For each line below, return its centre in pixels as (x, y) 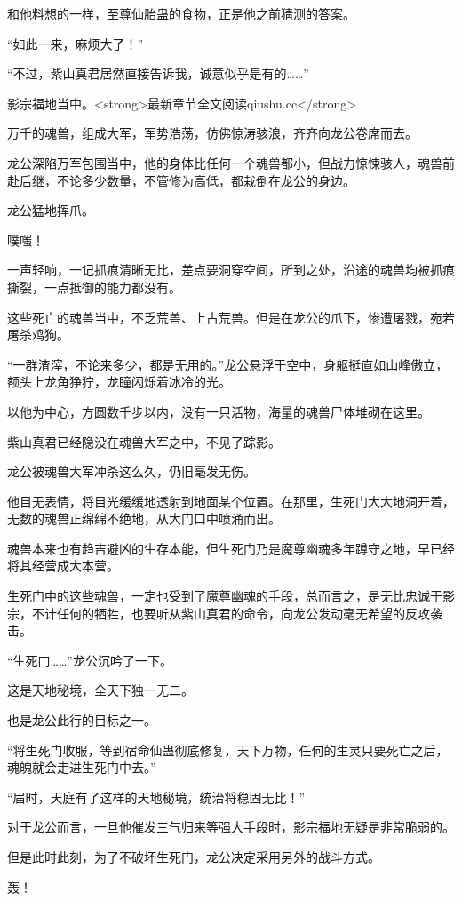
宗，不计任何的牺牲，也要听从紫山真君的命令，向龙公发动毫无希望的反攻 (219, 613)
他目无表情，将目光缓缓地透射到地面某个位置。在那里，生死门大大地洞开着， (231, 501)
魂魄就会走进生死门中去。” (82, 767)
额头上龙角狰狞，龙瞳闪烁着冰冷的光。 (119, 382)
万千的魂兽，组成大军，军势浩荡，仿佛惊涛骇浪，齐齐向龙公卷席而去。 (212, 133)
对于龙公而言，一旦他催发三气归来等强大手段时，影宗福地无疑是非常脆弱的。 (231, 827)
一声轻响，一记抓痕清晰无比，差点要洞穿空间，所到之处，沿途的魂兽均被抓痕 (231, 270)
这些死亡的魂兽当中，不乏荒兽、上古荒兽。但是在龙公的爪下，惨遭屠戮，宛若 (231, 317)
